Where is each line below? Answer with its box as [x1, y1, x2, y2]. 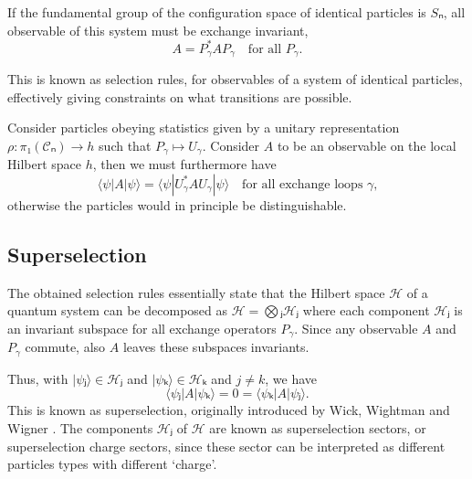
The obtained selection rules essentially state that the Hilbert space [7, 282, 385, 302]
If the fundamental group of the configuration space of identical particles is [7, 3, 426, 21]
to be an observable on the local [277, 135, 456, 154]
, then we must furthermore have [92, 154, 277, 174]
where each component [302, 301, 430, 320]
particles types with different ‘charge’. [7, 454, 217, 474]
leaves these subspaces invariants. [122, 337, 309, 357]
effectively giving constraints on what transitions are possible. [7, 87, 352, 106]
